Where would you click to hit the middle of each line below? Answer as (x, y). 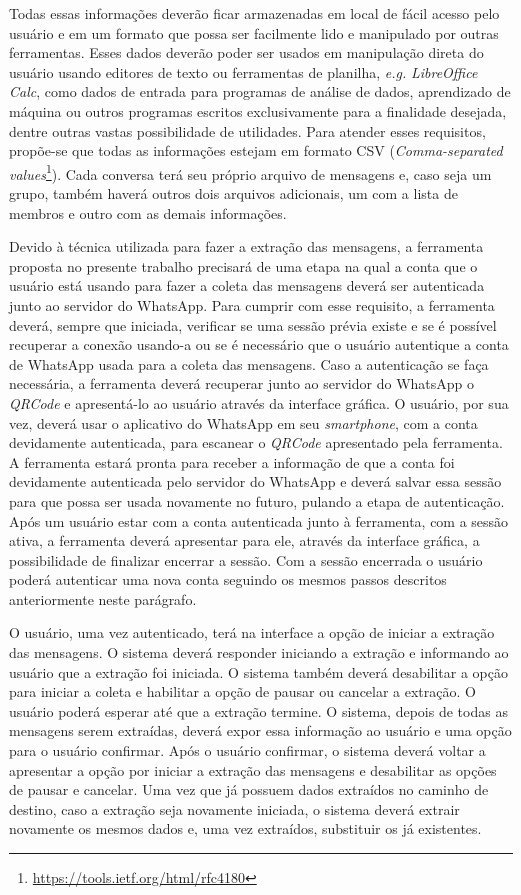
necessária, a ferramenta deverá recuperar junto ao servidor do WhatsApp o (241, 383)
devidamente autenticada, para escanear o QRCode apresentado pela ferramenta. (256, 442)
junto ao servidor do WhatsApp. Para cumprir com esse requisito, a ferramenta (252, 304)
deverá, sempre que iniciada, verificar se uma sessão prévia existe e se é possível (253, 324)
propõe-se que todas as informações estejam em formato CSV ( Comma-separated (256, 150)
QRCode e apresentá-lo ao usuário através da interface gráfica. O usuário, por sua (259, 402)
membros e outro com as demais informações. (148, 212)
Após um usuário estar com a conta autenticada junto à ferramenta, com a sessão (259, 520)
